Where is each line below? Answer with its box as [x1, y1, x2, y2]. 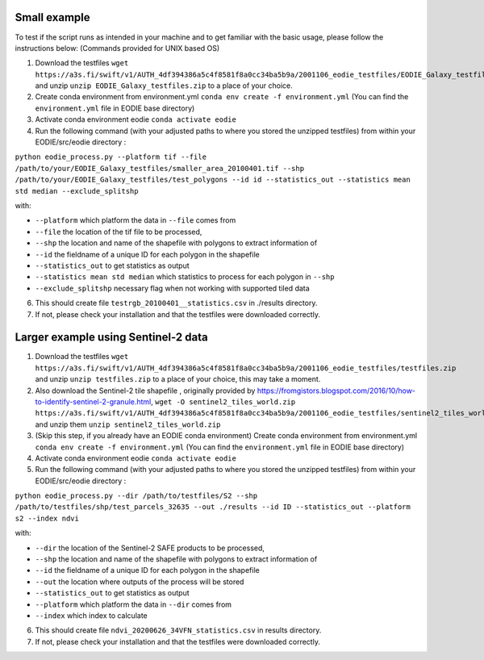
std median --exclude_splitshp [15, 186, 139, 195]
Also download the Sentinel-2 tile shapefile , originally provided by [35, 386, 256, 395]
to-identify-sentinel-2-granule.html [35, 396, 152, 407]
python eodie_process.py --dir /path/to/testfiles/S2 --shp [15, 491, 258, 500]
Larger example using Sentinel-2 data [15, 331, 209, 345]
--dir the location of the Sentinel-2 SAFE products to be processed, [35, 543, 265, 553]
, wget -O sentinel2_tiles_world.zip [150, 396, 296, 407]
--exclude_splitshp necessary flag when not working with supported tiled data [35, 283, 310, 293]
